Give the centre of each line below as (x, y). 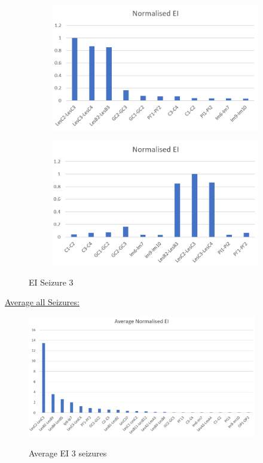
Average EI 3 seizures (68, 453)
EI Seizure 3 (51, 282)
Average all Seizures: (42, 302)
